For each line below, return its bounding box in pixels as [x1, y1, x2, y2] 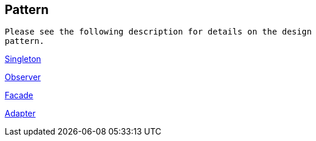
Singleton [5, 54, 41, 64]
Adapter [5, 108, 36, 119]
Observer [5, 72, 41, 82]
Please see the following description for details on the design [5, 27, 312, 37]
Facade [5, 90, 33, 101]
